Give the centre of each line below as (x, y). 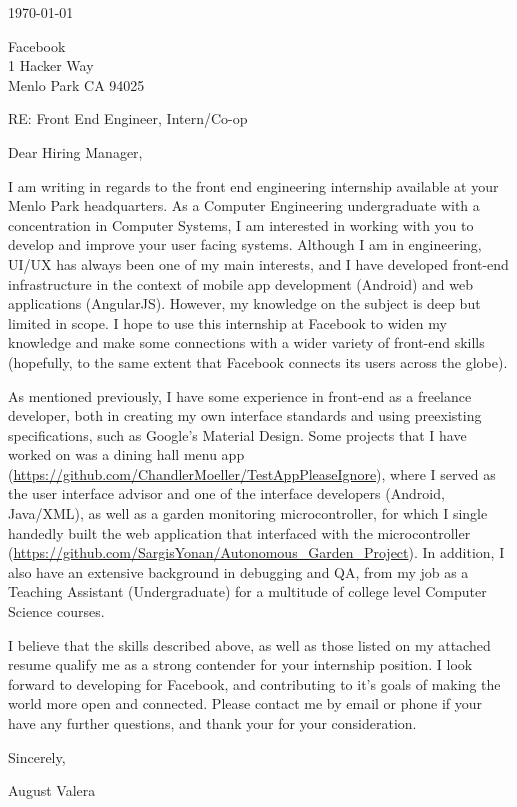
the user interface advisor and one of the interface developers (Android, (226, 493)
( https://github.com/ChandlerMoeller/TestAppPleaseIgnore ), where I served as (252, 473)
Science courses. (56, 611)
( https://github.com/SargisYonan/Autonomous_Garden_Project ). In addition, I (256, 552)
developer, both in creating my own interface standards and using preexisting (245, 415)
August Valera (52, 790)
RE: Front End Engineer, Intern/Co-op (128, 118)
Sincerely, (37, 756)
